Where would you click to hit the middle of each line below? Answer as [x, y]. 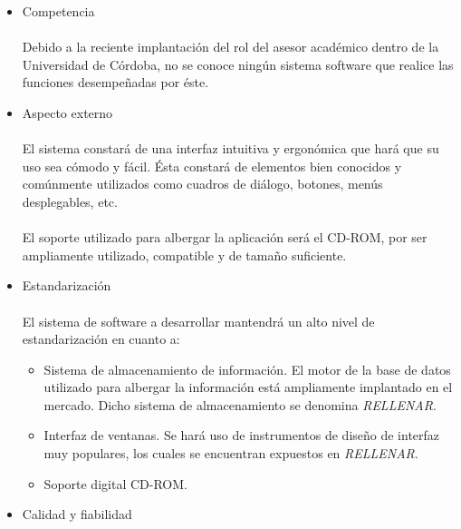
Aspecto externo [67, 112]
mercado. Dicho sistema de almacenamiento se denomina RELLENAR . [240, 404]
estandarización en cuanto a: [101, 339]
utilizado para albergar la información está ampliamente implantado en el [248, 387]
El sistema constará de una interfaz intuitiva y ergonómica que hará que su [230, 148]
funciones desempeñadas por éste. [115, 82]
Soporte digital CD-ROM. [115, 483]
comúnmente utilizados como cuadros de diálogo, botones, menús [202, 184]
